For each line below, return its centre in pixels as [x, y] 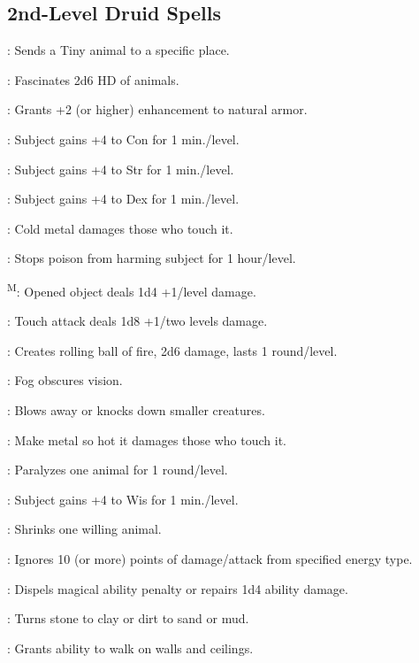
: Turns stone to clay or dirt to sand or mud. [128, 618]
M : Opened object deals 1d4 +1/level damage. [132, 289]
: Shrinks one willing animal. [84, 529]
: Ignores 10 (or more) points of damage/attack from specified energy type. [210, 558]
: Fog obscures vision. [65, 380]
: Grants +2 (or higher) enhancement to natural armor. [157, 109]
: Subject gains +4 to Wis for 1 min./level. [123, 499]
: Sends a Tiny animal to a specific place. [118, 50]
